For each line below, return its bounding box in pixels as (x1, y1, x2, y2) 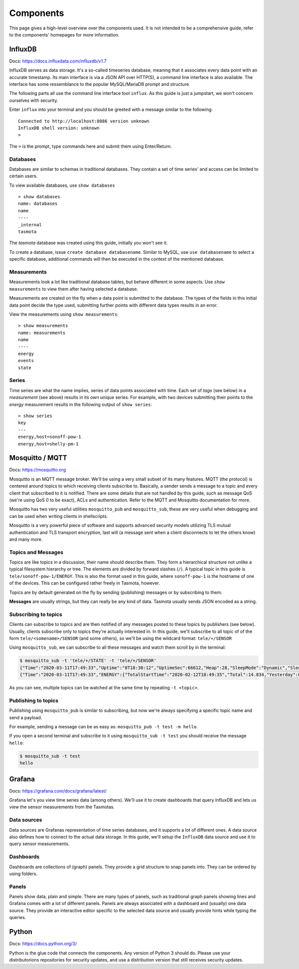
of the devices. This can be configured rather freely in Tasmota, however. (9, 580, 160, 586)
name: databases (18, 201, 58, 207)
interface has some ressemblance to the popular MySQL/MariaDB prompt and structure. (9, 81, 190, 87)
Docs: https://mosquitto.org (9, 467, 66, 473)
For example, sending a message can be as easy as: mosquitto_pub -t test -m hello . (9, 724, 198, 729)
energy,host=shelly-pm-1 (18, 441, 79, 447)
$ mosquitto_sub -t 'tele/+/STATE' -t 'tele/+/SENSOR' (19, 658, 156, 664)
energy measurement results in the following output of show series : (9, 401, 152, 407)
